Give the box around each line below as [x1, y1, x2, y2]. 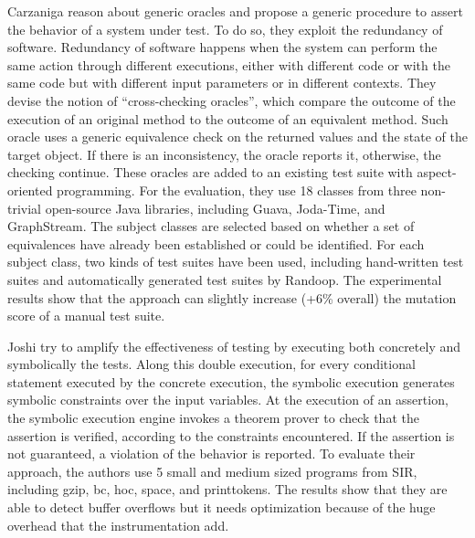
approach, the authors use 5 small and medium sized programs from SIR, [7, 461, 417, 480]
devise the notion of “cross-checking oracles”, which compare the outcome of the [7, 90, 456, 110]
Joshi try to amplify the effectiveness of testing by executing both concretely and [7, 336, 461, 355]
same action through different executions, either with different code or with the [7, 55, 450, 74]
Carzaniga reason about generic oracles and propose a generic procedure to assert [7, 2, 463, 20]
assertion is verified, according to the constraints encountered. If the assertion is [7, 426, 455, 445]
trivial [7, 198, 42, 217]
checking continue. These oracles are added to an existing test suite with [7, 163, 413, 182]
